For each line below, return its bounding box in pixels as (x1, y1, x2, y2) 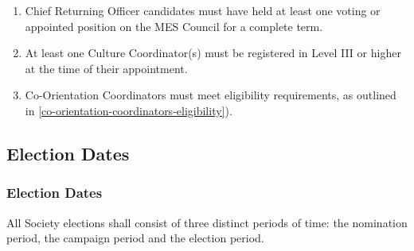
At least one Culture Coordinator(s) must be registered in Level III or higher (25, 44, 401, 61)
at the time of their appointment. (25, 60, 188, 76)
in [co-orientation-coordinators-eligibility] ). (25, 102, 232, 118)
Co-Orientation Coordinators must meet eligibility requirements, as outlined (25, 87, 396, 103)
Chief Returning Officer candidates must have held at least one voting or (25, 2, 381, 18)
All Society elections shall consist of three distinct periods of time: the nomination (6, 214, 408, 230)
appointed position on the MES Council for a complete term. (25, 17, 323, 34)
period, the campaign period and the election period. (6, 230, 264, 246)
